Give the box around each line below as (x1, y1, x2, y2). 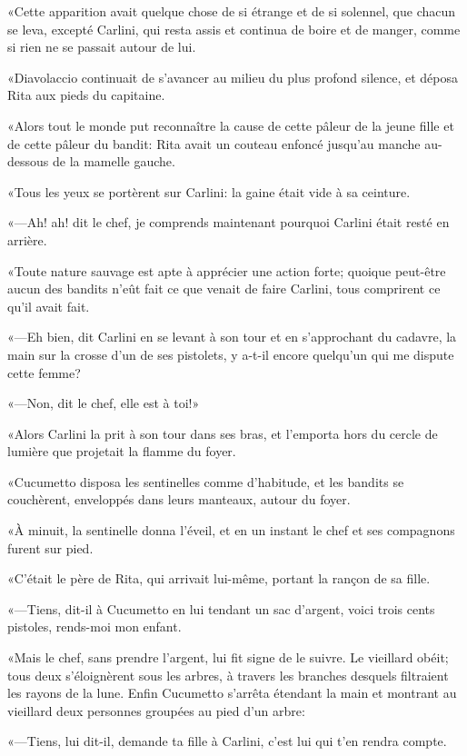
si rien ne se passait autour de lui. (7, 37, 196, 56)
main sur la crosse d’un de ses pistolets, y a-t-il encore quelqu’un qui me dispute (7, 344, 454, 363)
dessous (7, 152, 49, 171)
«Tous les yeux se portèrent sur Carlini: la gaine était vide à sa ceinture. (7, 182, 411, 201)
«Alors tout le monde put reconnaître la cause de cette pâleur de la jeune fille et (7, 115, 454, 134)
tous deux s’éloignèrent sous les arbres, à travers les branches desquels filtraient (7, 665, 449, 684)
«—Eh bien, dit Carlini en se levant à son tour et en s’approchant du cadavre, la (7, 327, 457, 346)
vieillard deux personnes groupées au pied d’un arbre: (7, 701, 305, 720)
